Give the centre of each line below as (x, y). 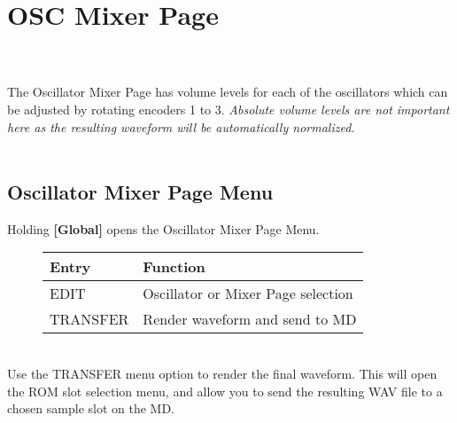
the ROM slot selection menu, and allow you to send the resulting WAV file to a (225, 391)
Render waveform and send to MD (250, 319)
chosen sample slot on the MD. (91, 408)
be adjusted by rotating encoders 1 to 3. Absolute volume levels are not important (228, 109)
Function (174, 267)
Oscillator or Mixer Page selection (248, 294)
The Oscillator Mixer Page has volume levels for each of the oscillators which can (228, 92)
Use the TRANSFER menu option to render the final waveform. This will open (222, 374)
